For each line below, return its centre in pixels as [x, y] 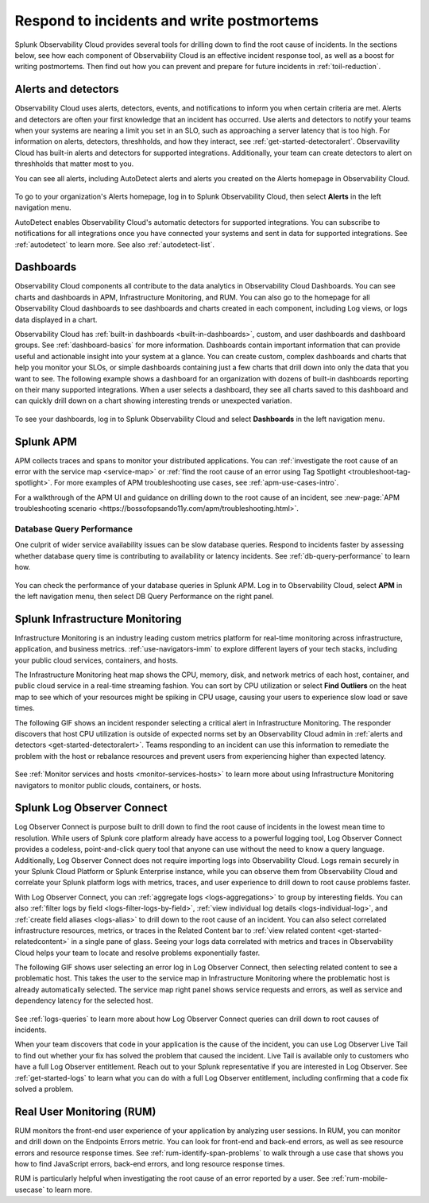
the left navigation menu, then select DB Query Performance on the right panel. [144, 596]
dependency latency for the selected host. [84, 1000]
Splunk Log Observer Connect [91, 808]
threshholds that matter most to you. [74, 164]
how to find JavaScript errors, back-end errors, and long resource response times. [150, 1164]
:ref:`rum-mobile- [359, 1178]
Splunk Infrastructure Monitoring [98, 619]
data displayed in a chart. [56, 319]
